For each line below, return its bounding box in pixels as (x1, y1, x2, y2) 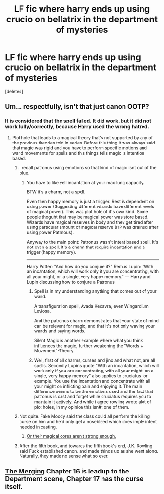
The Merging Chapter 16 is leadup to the (5, 467, 129, 475)
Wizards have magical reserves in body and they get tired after (26, 219, 154, 225)
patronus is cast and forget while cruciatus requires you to (34, 393, 151, 399)
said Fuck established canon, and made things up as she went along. (19, 448, 159, 453)
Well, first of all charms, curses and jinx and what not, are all (34, 357, 155, 363)
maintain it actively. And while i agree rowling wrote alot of (34, 399, 151, 405)
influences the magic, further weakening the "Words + (34, 343, 143, 349)
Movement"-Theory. (34, 348, 75, 353)
